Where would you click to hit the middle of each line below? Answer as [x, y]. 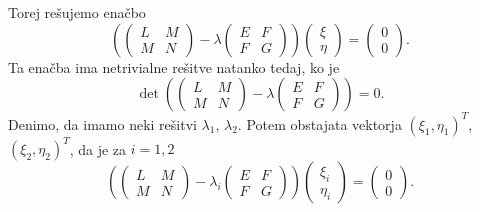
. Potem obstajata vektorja [319, 123]
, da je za [98, 148]
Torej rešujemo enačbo [77, 12]
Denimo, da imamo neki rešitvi [102, 123]
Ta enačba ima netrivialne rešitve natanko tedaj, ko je [174, 66]
